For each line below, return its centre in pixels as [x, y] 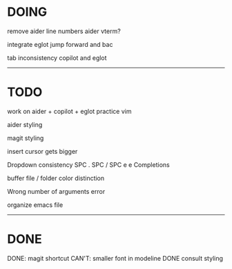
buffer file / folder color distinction [56, 178]
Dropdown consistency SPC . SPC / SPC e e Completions [89, 165]
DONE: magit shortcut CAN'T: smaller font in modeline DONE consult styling [115, 258]
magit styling [26, 138]
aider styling [25, 124]
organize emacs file [35, 205]
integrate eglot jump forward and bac [60, 44]
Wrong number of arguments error [56, 191]
